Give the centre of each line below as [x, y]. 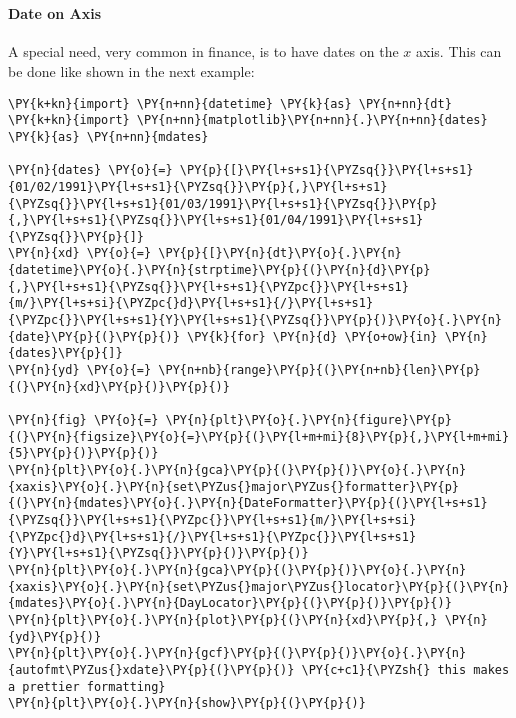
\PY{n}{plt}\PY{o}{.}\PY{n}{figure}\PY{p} [308, 420]
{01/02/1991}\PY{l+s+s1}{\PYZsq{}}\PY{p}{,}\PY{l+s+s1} [198, 186]
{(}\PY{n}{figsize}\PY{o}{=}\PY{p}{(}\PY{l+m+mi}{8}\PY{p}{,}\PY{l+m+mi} [259, 436]
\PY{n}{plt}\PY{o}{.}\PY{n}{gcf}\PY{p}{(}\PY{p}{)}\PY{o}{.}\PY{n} [237, 653]
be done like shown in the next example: [131, 70]
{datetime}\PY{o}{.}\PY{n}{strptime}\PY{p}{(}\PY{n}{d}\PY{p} [219, 270]
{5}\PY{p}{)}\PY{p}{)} [83, 453]
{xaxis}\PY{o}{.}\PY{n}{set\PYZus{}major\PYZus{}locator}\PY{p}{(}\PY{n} [259, 586]
